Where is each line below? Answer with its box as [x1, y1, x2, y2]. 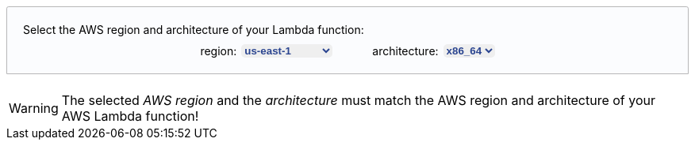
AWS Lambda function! [61, 108, 199, 124]
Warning [9, 100, 59, 116]
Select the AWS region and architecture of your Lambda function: [23, 23, 364, 36]
